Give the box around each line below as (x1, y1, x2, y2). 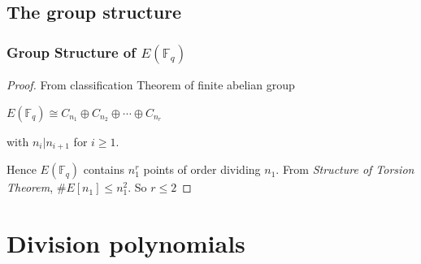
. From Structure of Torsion (276, 161, 414, 178)
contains (83, 161, 125, 178)
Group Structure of (7, 41, 137, 62)
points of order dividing (143, 161, 261, 178)
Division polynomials (7, 226, 245, 259)
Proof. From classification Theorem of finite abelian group (7, 76, 295, 93)
